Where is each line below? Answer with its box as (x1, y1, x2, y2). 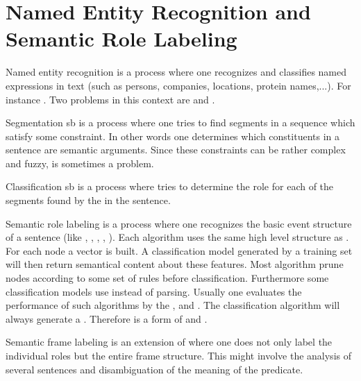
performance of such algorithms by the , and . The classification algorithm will (6, 298, 340, 312)
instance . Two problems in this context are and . (6, 92, 215, 106)
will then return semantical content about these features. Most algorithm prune (6, 257, 344, 271)
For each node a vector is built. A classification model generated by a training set (6, 243, 353, 257)
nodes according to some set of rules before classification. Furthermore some (6, 271, 329, 285)
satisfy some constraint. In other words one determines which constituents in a (6, 128, 340, 143)
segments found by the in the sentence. (6, 193, 171, 208)
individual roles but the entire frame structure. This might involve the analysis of (6, 348, 351, 362)
